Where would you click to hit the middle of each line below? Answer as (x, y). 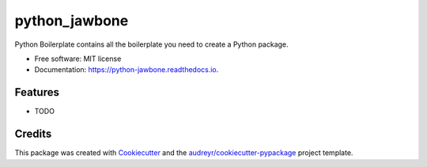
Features (37, 92)
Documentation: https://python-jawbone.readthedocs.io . (127, 70)
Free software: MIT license (78, 59)
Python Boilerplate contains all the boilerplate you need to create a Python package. (151, 44)
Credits (33, 134)
